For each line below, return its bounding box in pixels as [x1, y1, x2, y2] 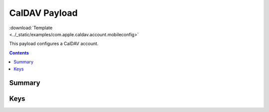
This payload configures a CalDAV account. [9, 41, 99, 47]
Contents [9, 50, 29, 56]
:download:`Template [9, 25, 53, 31]
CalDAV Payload [9, 7, 78, 18]
